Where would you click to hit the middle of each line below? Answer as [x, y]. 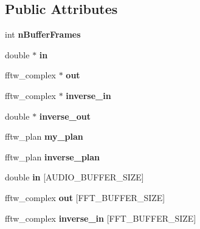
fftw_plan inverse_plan [53, 156]
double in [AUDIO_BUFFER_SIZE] [74, 177]
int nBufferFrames [43, 34]
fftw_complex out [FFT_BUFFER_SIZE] [85, 197]
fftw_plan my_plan [44, 136]
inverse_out [65, 116]
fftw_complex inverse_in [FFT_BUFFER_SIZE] [101, 218]
